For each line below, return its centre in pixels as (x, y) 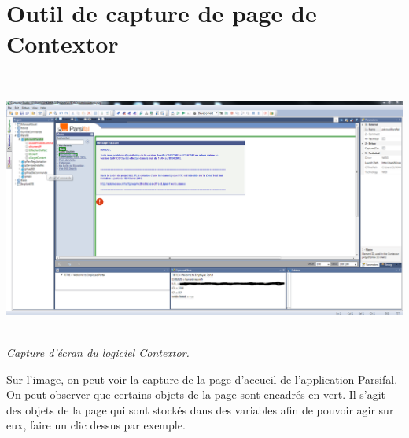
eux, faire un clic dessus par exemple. (96, 425)
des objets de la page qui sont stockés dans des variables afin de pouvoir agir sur (200, 409)
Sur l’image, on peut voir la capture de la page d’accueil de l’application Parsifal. (202, 379)
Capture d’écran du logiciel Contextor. (98, 353)
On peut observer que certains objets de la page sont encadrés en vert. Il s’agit (196, 394)
